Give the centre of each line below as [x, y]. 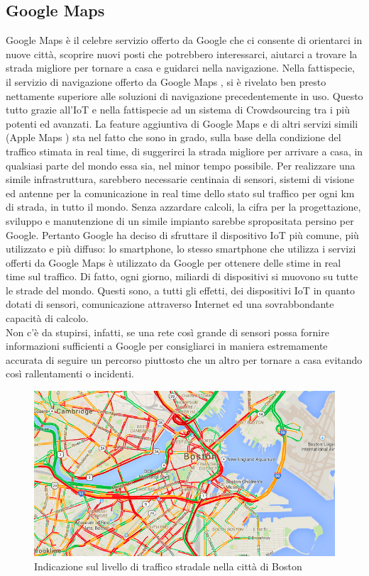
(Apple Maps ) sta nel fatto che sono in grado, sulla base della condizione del [174, 137]
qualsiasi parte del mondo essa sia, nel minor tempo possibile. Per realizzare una [181, 165]
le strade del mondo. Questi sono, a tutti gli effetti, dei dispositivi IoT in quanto [180, 290]
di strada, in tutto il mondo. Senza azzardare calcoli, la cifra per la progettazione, [183, 207]
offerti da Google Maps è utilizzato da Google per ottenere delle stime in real [174, 262]
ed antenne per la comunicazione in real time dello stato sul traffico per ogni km [180, 193]
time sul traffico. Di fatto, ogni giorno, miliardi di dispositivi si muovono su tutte [182, 276]
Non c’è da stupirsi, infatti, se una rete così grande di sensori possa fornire [167, 332]
